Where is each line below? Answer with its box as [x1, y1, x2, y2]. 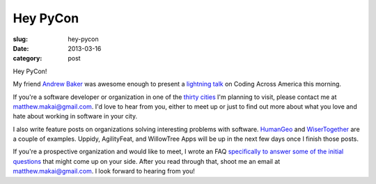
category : [13, 54, 42, 63]
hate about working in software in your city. [13, 112, 138, 121]
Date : [13, 44, 29, 52]
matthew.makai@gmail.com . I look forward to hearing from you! [13, 167, 195, 176]
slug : [13, 35, 28, 43]
